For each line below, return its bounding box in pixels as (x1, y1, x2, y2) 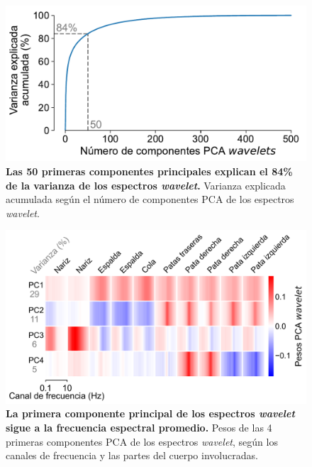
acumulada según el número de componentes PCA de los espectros (6, 192, 294, 207)
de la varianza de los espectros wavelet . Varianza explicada (6, 177, 286, 192)
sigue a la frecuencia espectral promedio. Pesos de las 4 (6, 419, 272, 434)
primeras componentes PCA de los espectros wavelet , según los (6, 434, 278, 449)
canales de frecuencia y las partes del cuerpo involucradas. (6, 448, 258, 463)
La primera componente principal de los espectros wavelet (6, 406, 295, 421)
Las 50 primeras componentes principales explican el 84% (6, 164, 293, 179)
